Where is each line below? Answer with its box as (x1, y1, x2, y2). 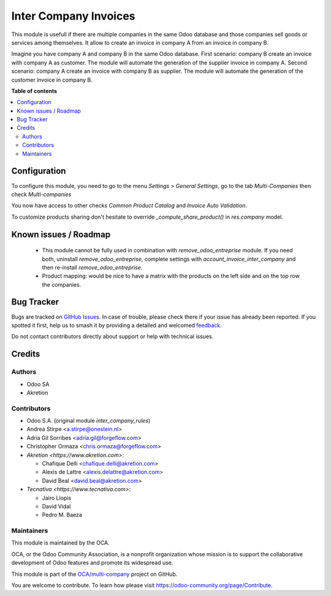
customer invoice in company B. (11, 76, 93, 83)
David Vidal (42, 502, 71, 510)
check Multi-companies (11, 190, 72, 198)
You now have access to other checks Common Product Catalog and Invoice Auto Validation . (11, 202, 248, 209)
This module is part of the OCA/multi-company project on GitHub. (11, 570, 178, 578)
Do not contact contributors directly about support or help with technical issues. (11, 333, 214, 340)
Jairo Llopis (42, 494, 72, 502)
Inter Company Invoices (11, 9, 135, 23)
